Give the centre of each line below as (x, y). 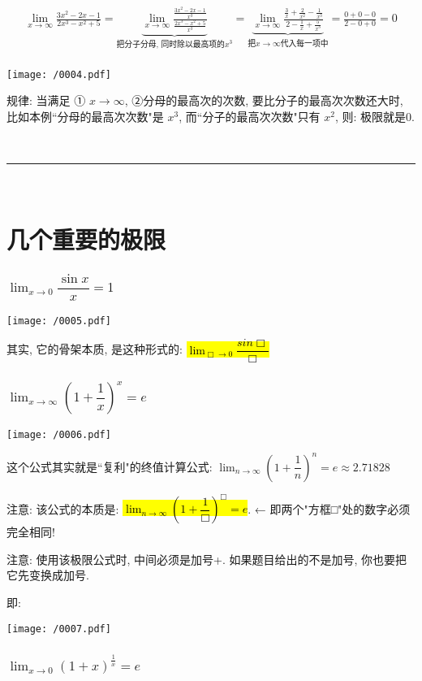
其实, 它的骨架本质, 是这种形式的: (95, 349)
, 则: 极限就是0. (375, 116)
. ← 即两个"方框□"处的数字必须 (329, 508)
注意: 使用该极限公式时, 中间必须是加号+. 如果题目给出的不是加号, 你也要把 (207, 559)
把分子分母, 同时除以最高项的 (170, 44)
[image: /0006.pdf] (59, 434)
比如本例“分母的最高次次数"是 (85, 116)
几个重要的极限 (86, 239)
